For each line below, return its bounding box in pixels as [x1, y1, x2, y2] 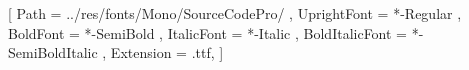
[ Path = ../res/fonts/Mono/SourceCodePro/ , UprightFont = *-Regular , [8, 3, 462, 23]
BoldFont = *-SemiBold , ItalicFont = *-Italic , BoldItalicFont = [8, 22, 408, 43]
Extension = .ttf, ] [110, 42, 224, 63]
